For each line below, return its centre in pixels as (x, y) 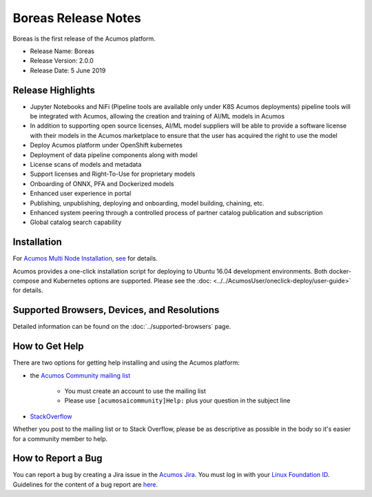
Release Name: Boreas (62, 51)
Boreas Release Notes (77, 18)
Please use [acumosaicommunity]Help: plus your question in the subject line (177, 400)
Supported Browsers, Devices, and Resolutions (116, 310)
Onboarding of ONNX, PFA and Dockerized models (102, 183)
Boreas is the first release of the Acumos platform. (84, 39)
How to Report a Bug (58, 458)
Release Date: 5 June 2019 (68, 70)
